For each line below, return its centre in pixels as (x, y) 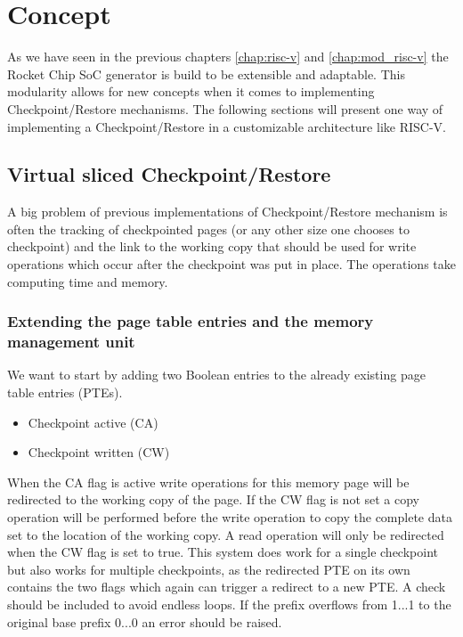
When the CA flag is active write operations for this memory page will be (208, 482)
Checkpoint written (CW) (99, 452)
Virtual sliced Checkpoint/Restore (169, 174)
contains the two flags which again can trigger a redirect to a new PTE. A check (227, 587)
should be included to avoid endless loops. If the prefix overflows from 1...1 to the (229, 604)
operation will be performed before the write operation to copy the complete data (230, 516)
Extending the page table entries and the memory (191, 321)
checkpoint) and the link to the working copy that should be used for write (212, 246)
